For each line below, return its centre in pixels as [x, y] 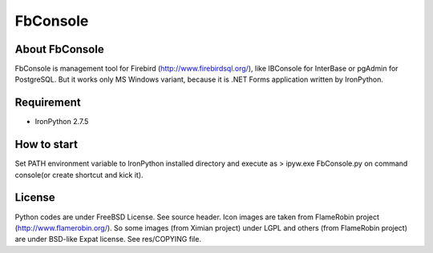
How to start [46, 145]
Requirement [48, 103]
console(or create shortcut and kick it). [79, 175]
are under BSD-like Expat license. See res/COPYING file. [108, 239]
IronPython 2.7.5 [62, 122]
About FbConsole [59, 49]
